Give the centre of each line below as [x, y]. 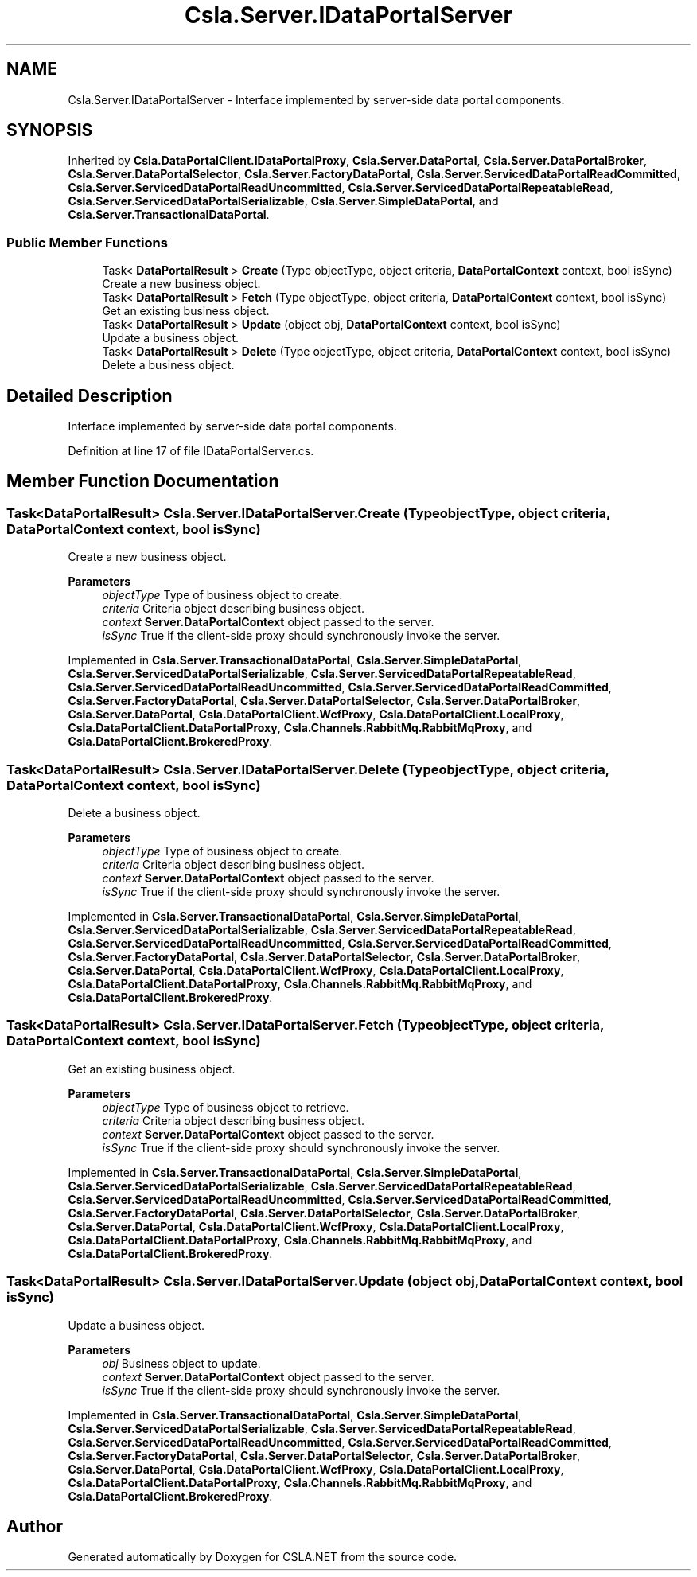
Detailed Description [90, 395]
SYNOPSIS [50, 130]
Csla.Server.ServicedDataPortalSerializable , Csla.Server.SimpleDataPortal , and [283, 201]
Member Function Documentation [143, 481]
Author [35, 1526]
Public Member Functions [87, 242]
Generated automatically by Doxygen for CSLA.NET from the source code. [263, 1557]
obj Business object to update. [181, 1363]
